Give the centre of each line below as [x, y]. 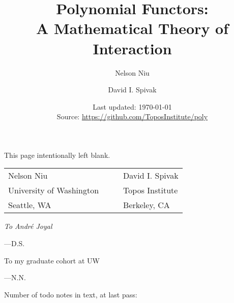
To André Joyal [28, 226]
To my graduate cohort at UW [52, 260]
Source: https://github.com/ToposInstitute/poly [132, 116]
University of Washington [54, 190]
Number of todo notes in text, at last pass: [71, 294]
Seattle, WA [30, 205]
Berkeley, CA [147, 205]
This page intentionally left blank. [57, 155]
